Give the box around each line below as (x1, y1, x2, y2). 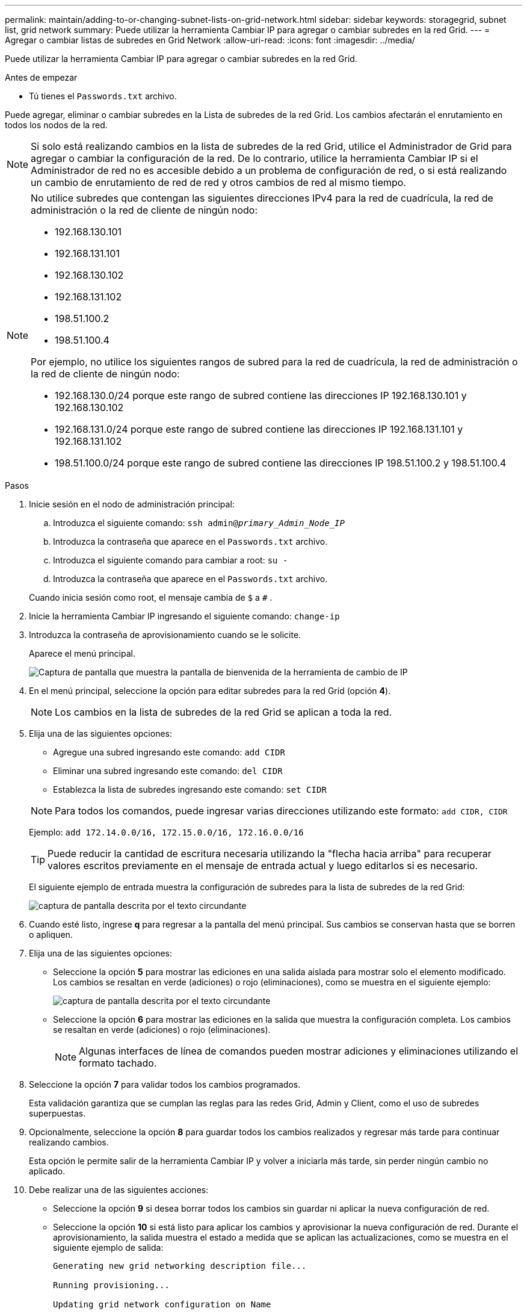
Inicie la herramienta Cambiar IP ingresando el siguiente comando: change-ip (29, 611, 340, 621)
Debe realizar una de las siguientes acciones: (29, 1185, 209, 1195)
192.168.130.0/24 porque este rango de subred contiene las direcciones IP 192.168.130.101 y (55, 389, 467, 401)
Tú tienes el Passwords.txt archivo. (29, 91, 177, 101)
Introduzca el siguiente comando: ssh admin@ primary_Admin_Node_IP (53, 518, 345, 528)
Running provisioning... (53, 1280, 170, 1290)
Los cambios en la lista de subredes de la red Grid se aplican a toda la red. (55, 706, 392, 718)
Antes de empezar (5, 72, 78, 82)
